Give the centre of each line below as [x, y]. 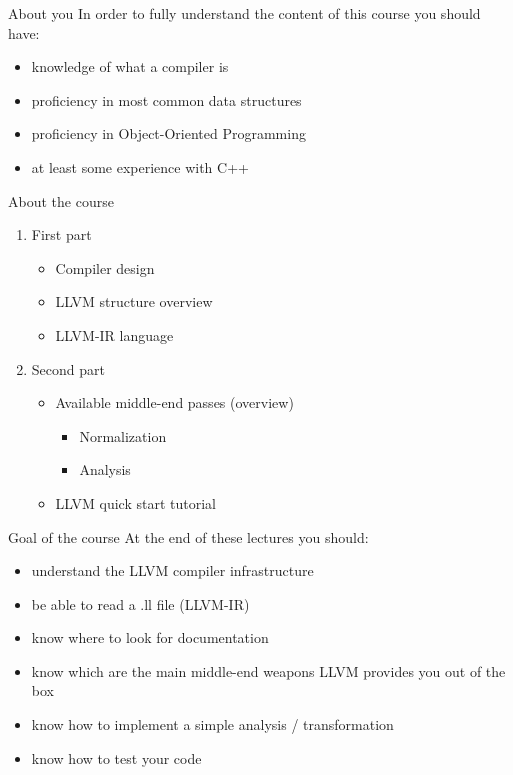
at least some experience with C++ [140, 166]
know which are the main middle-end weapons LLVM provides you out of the [268, 670]
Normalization [123, 435]
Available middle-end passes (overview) [174, 402]
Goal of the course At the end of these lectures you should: [188, 536]
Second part [68, 368]
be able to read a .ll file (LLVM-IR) [140, 603]
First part [61, 234]
